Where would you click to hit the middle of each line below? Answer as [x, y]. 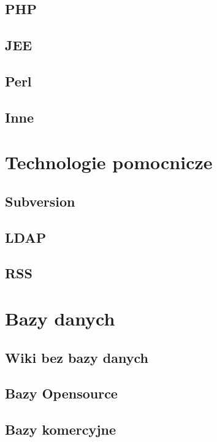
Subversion [40, 201]
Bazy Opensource [61, 393]
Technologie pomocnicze [109, 162]
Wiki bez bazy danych [77, 357]
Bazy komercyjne [61, 429]
